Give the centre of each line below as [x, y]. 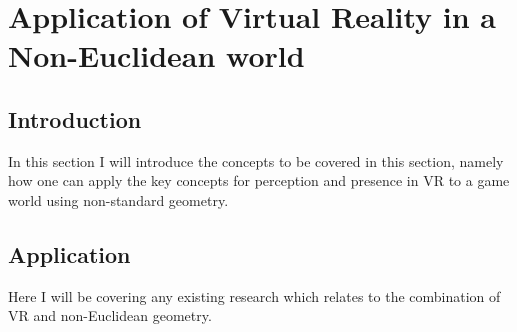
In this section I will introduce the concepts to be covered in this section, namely [256, 160]
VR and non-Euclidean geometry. [110, 315]
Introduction [75, 118]
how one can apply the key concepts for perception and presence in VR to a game [259, 180]
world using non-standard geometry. [118, 199]
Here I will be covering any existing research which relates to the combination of [254, 295]
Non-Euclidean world [156, 55]
